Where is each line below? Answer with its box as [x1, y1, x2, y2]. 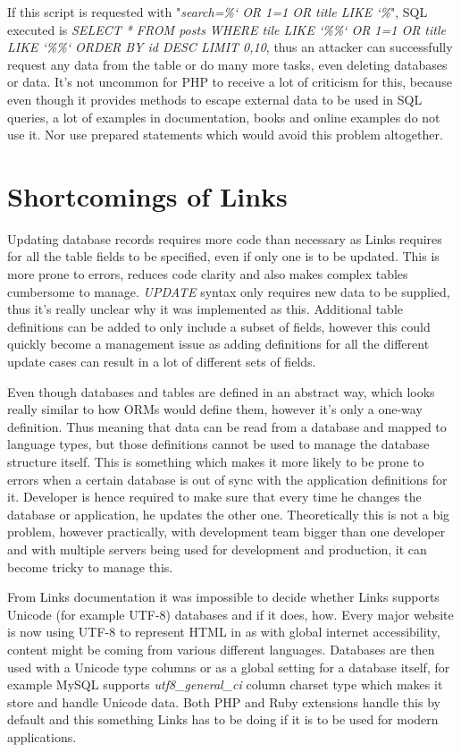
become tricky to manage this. [7, 557, 173, 576]
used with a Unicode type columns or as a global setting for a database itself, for [7, 657, 450, 676]
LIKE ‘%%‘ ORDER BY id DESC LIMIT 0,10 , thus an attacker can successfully [7, 38, 453, 56]
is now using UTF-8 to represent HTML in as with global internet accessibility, [7, 622, 440, 641]
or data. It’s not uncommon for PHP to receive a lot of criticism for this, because [7, 72, 452, 91]
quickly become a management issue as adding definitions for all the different [7, 334, 430, 353]
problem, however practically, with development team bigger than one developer [7, 522, 446, 541]
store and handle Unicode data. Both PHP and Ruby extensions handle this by [7, 692, 440, 711]
